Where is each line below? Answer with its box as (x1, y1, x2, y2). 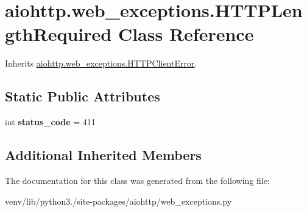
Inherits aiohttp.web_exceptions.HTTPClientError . (5, 57, 197, 70)
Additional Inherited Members (5, 145, 202, 164)
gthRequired (5, 21, 112, 46)
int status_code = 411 (5, 115, 96, 128)
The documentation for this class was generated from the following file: (5, 174, 270, 186)
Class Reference (118, 21, 254, 46)
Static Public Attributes (5, 87, 160, 106)
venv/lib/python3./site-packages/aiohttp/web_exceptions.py (5, 194, 232, 207)
